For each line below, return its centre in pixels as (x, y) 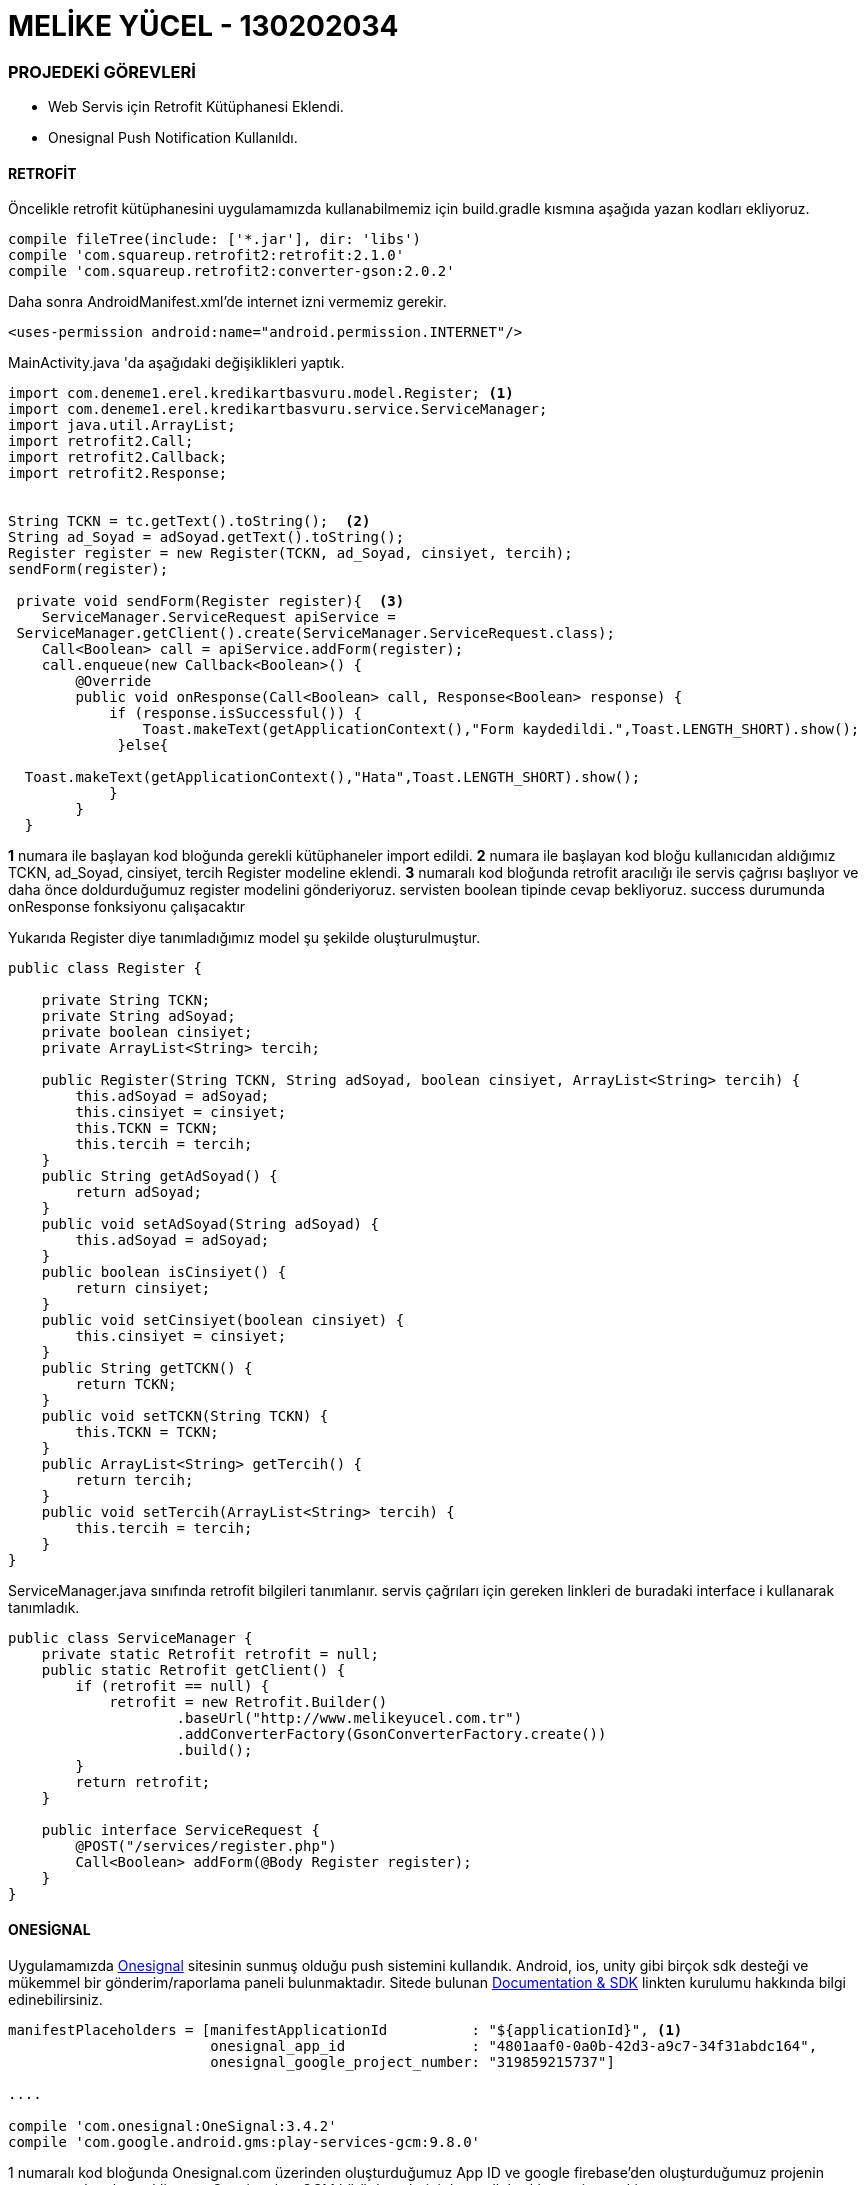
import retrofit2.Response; (118, 473)
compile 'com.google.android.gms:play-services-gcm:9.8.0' (244, 2141)
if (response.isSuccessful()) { (236, 713)
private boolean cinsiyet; (147, 1032)
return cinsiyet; (143, 1288)
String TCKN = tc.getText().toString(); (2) (189, 521)
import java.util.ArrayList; (122, 425)
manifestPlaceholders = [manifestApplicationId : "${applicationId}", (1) (345, 2029)
